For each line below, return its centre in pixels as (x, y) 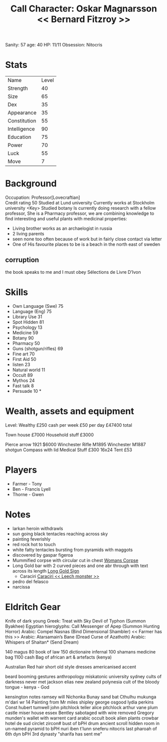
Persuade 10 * (27, 391)
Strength (18, 88)
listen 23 (21, 364)
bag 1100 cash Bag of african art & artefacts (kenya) (59, 657)
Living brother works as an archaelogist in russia (62, 228)
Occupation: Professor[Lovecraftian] (43, 197)
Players (21, 470)
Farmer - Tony (27, 484)
